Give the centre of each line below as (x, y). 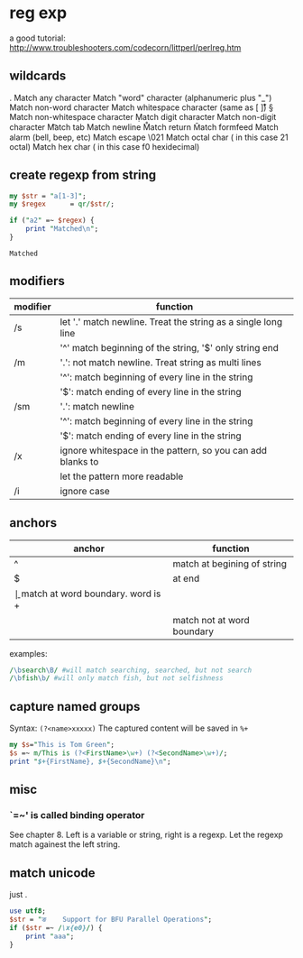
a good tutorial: (37, 38)
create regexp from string (83, 175)
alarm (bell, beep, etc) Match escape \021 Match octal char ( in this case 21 (149, 137)
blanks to (79, 461)
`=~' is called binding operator (77, 815)
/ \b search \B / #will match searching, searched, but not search (131, 670)
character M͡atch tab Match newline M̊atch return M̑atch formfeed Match (144, 127)
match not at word (211, 620)
